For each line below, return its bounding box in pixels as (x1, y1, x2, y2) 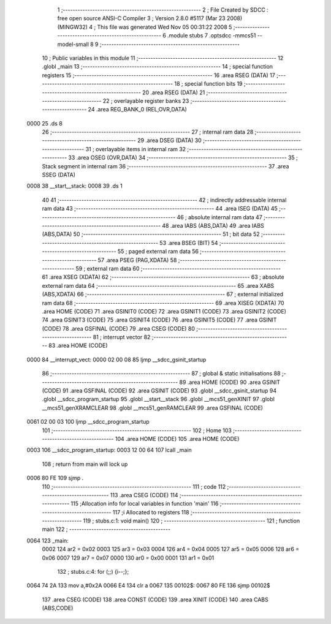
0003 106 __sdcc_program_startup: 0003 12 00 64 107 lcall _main (26, 446, 192, 454)
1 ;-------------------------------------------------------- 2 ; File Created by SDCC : (57, 6, 269, 13)
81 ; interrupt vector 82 (93, 334, 151, 341)
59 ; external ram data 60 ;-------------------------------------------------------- (75, 265, 281, 272)
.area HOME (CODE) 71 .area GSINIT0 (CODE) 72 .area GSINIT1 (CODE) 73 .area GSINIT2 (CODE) (42, 307, 286, 315)
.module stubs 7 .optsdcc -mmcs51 (167, 32, 256, 39)
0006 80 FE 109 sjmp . (26, 475, 84, 482)
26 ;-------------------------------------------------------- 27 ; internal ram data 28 (42, 129, 254, 136)
